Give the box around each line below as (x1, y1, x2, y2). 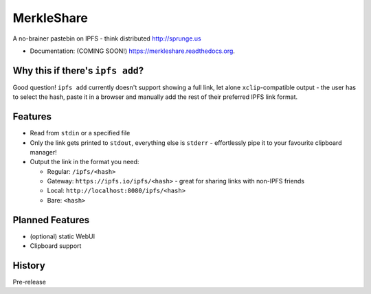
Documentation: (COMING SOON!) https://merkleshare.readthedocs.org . (30, 47, 235, 55)
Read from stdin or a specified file (30, 129, 131, 137)
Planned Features (12, 214, 90, 226)
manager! (30, 148, 58, 156)
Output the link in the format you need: (30, 158, 139, 166)
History (12, 260, 46, 271)
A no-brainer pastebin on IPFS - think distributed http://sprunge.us (12, 34, 202, 43)
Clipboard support (30, 242, 82, 250)
